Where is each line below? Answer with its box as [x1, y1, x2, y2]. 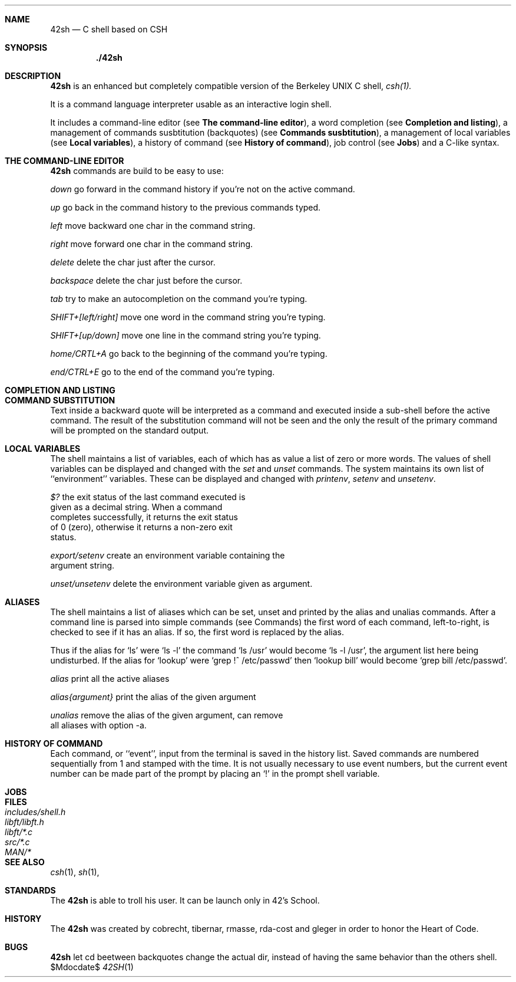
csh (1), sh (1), [50, 867, 100, 877]
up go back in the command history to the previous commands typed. [50, 202, 321, 212]
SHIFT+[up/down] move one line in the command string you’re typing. [50, 330, 321, 340]
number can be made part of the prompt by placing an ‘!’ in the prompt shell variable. [50, 768, 380, 779]
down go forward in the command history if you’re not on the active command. [50, 184, 355, 194]
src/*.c [5, 837, 30, 847]
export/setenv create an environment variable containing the [50, 550, 285, 560]
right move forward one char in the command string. [50, 239, 253, 249]
